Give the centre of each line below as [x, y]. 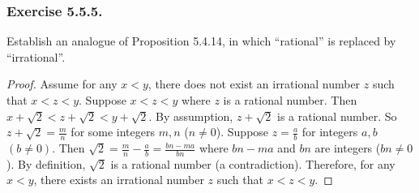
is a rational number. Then [290, 100]
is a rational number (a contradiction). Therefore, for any [253, 163]
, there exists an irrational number [119, 180]
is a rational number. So [337, 116]
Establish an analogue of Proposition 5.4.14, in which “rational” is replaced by [201, 41]
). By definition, [46, 163]
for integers [330, 132]
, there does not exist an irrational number [254, 84]
